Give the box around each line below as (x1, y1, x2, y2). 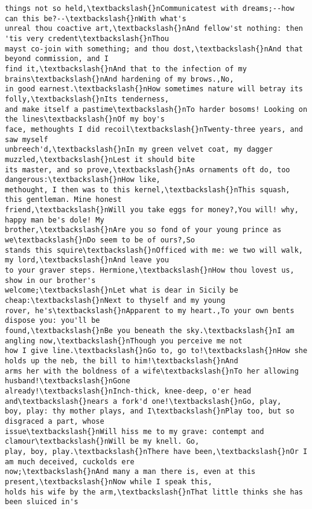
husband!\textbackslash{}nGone (5, 377, 130, 386)
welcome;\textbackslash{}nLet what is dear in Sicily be (5, 286, 238, 295)
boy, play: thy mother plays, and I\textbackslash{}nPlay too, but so (5, 407, 294, 416)
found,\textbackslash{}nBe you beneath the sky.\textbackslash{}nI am (5, 326, 294, 335)
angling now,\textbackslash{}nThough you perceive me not (5, 336, 243, 345)
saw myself (5, 135, 48, 144)
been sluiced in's (5, 498, 78, 507)
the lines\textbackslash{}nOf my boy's (5, 115, 165, 124)
